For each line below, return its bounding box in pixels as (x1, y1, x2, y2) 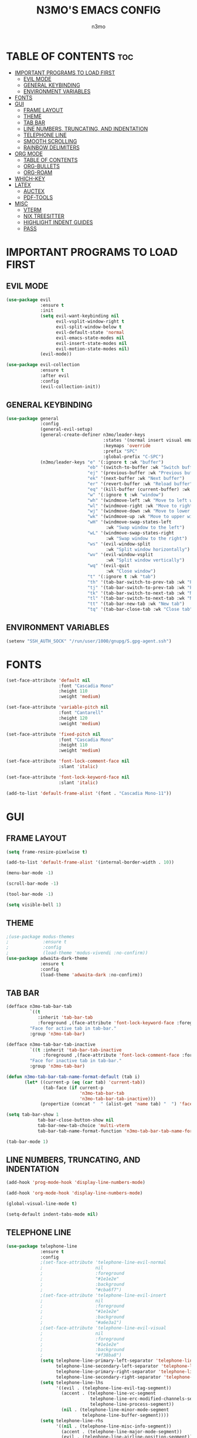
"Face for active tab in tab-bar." (29, 1025, 117, 1031)
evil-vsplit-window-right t (56, 319, 125, 324)
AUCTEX (23, 187, 45, 194)
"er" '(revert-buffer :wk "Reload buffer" (87, 481, 193, 487)
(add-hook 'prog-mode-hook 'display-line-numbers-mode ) (6, 1180, 145, 1186)
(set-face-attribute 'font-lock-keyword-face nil (6, 774, 130, 780)
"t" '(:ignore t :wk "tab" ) (87, 573, 157, 580)
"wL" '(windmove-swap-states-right (87, 530, 175, 536)
